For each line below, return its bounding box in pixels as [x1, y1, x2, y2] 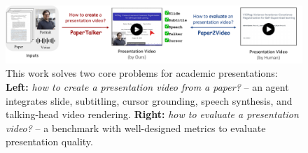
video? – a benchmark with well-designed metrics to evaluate [6, 120, 266, 135]
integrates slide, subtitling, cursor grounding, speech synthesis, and [6, 93, 293, 108]
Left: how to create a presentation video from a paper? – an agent [6, 80, 289, 94]
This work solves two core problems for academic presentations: [6, 66, 278, 80]
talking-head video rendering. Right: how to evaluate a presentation [6, 107, 299, 122]
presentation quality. [6, 134, 93, 149]
